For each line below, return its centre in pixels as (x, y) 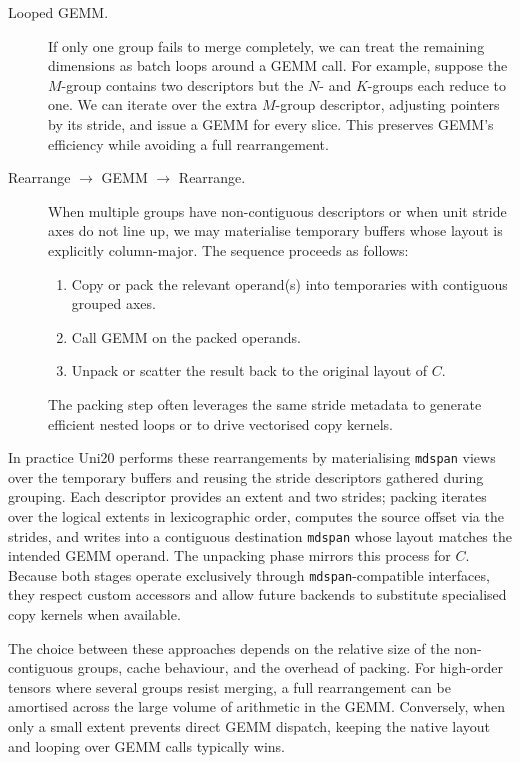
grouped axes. (113, 303)
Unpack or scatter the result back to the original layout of (249, 370)
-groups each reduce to (437, 84)
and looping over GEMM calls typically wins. (147, 745)
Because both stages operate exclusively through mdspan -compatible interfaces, (249, 574)
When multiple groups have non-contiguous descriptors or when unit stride (277, 210)
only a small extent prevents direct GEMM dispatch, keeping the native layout (249, 726)
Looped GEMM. (58, 12)
